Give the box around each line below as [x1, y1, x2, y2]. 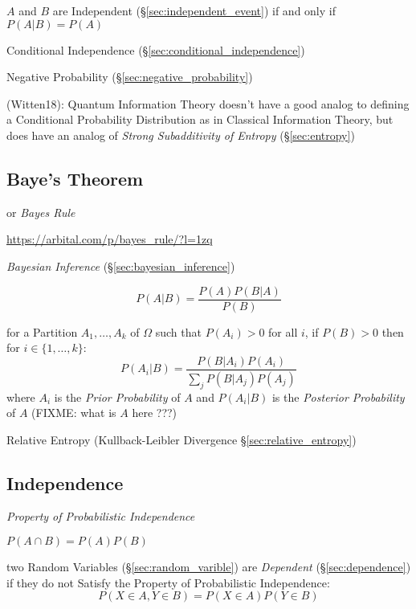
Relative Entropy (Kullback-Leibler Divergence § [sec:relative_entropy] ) [6, 431, 357, 448]
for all [268, 323, 298, 340]
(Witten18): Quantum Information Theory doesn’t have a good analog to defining [6, 95, 410, 112]
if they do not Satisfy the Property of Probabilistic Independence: [6, 574, 330, 591]
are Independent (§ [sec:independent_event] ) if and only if [52, 2, 336, 18]
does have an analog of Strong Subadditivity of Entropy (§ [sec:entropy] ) [6, 126, 355, 143]
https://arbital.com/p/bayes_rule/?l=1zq [6, 231, 213, 247]
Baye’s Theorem [6, 166, 144, 190]
